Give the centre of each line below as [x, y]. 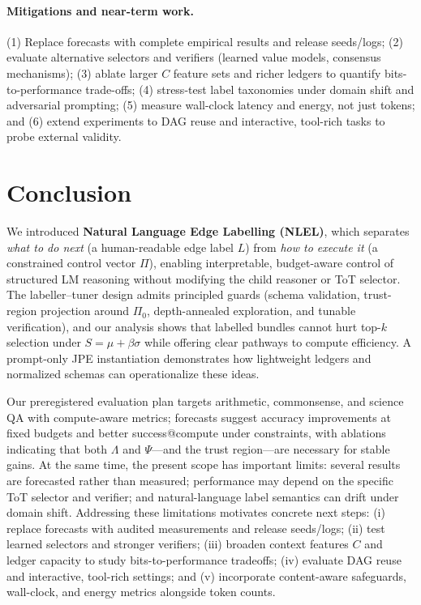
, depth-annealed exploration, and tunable [251, 311]
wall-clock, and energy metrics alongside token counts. [141, 592]
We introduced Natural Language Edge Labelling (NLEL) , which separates [208, 231]
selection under [44, 342]
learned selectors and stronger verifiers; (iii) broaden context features [178, 544]
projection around [85, 311]
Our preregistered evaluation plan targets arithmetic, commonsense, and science [205, 401]
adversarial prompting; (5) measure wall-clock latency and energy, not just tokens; [211, 105]
